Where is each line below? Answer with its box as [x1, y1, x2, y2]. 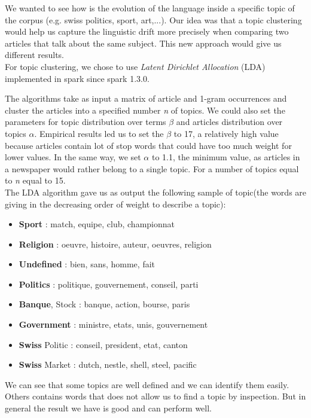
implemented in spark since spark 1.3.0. [5, 72, 150, 84]
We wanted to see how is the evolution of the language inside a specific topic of [5, 2, 295, 14]
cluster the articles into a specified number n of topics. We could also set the [5, 103, 285, 116]
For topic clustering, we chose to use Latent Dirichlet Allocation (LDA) [5, 60, 266, 72]
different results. [5, 48, 65, 61]
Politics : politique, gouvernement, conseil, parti [19, 277, 199, 290]
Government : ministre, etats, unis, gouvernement [19, 318, 208, 331]
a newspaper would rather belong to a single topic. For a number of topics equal [5, 162, 299, 175]
